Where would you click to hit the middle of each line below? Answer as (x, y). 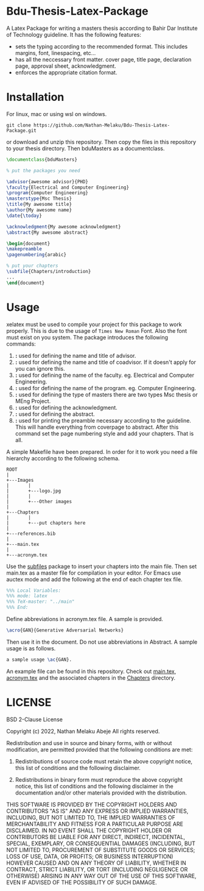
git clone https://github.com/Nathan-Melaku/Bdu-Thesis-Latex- (88, 125)
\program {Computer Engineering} (47, 193)
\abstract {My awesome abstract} (47, 232)
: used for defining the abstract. (55, 414)
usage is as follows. (31, 648)
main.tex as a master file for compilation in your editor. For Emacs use (94, 573)
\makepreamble (24, 249)
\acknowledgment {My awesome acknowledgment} (64, 227)
